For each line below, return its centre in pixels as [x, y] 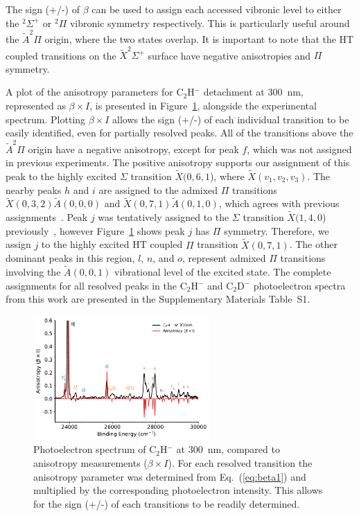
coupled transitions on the [61, 55]
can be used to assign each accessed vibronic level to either [217, 9]
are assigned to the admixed [158, 189]
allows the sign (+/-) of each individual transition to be [231, 119]
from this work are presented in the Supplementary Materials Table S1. [158, 299]
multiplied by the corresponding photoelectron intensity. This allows [178, 490]
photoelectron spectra [299, 285]
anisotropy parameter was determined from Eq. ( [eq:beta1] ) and [170, 476]
